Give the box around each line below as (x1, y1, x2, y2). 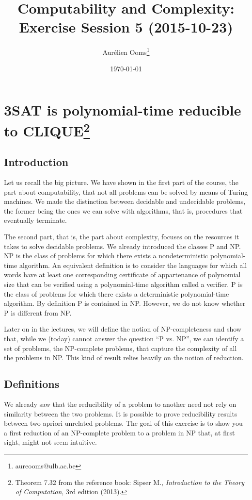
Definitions (4, 376, 60, 391)
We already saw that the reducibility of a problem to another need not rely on (4, 399, 236, 409)
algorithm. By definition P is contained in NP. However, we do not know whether (4, 298, 246, 308)
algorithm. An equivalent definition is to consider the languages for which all (19, 260, 247, 270)
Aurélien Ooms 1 (102, 46, 150, 57)
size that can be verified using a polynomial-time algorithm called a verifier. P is (4, 279, 243, 289)
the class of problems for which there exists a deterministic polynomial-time (4, 288, 229, 299)
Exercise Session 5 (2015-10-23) (19, 17, 233, 37)
